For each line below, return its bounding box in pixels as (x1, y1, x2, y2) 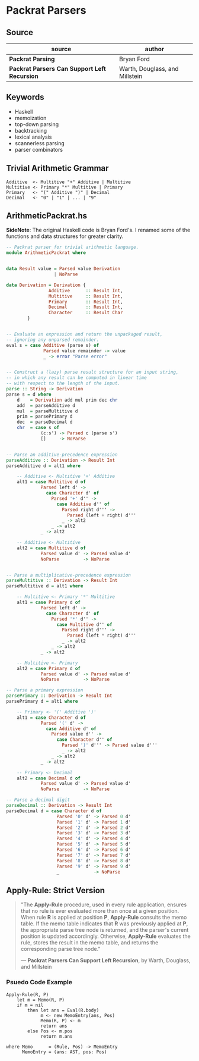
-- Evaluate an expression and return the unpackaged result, (6, 331, 163, 337)
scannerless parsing (14, 139, 65, 146)
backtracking (14, 127, 47, 134)
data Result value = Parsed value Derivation (6, 266, 120, 272)
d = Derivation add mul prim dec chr (17, 397, 118, 403)
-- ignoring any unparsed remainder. (6, 337, 99, 343)
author (145, 45, 165, 53)
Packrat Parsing (9, 55, 55, 63)
